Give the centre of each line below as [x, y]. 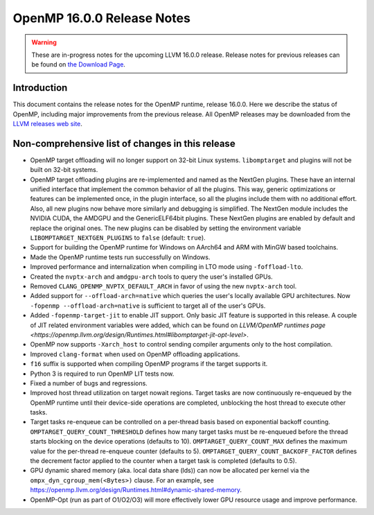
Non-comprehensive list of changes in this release [124, 143]
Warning [44, 42]
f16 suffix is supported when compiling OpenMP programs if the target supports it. [149, 364]
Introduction [40, 88]
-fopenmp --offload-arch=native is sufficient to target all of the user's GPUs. [148, 306]
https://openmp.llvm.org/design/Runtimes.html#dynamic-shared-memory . [136, 490]
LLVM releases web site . [48, 124]
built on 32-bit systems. [64, 170]
